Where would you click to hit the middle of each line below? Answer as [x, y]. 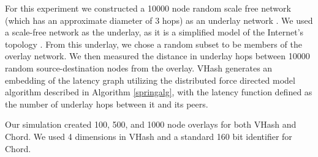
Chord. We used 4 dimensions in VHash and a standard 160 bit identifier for [149, 136]
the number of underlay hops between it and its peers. [107, 104]
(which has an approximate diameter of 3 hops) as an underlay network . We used [159, 20]
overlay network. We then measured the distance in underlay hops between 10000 [157, 56]
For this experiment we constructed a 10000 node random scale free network [148, 8]
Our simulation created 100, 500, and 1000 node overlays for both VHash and [151, 124]
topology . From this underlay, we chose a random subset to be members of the [153, 44]
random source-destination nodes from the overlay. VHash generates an [139, 68]
